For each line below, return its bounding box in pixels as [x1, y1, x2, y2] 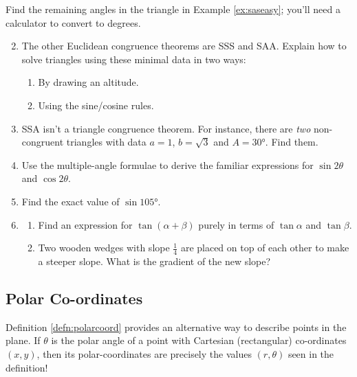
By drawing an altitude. [38, 75, 139, 89]
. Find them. [265, 135, 318, 149]
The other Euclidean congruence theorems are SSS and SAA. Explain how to [21, 38, 347, 53]
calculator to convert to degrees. [6, 15, 141, 30]
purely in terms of [198, 217, 274, 231]
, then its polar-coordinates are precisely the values [36, 346, 252, 361]
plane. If [6, 333, 41, 347]
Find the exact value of [21, 194, 120, 208]
